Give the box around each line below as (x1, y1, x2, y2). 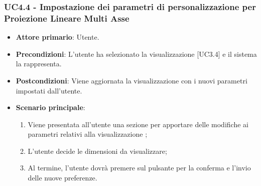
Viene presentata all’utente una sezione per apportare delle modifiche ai (28, 119, 248, 129)
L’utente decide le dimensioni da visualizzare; (28, 145, 167, 156)
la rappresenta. (16, 58, 62, 69)
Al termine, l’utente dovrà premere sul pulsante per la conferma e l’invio (28, 162, 251, 173)
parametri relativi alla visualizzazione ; (28, 129, 148, 139)
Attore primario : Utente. (16, 32, 99, 42)
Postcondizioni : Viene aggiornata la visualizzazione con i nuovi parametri (16, 75, 247, 85)
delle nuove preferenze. (28, 172, 97, 183)
